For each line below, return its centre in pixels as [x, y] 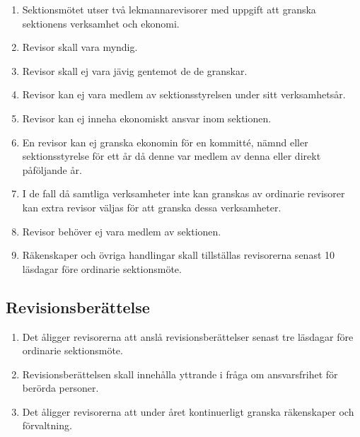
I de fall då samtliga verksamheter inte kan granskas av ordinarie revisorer [184, 193]
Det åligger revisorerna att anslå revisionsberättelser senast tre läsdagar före [188, 336]
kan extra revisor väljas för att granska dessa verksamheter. [152, 207]
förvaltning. [47, 425]
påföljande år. [52, 169]
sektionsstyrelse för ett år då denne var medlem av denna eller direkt [172, 156]
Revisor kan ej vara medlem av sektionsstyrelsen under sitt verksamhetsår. [184, 94]
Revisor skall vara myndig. [80, 47]
